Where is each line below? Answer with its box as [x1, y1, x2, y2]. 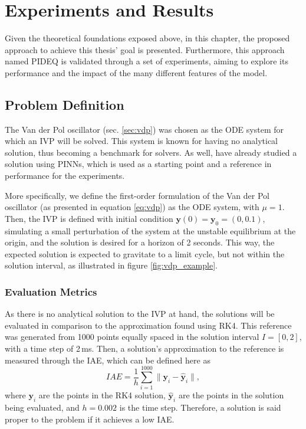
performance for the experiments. [5, 169, 125, 182]
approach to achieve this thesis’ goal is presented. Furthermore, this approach [5, 43, 285, 55]
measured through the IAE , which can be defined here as [5, 353, 210, 366]
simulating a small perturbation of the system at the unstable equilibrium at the [5, 224, 296, 237]
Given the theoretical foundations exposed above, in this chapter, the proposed [5, 32, 290, 44]
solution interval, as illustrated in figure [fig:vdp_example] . [5, 259, 218, 271]
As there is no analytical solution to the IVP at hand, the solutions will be [5, 307, 275, 320]
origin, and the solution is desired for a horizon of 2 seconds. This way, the [5, 236, 275, 248]
